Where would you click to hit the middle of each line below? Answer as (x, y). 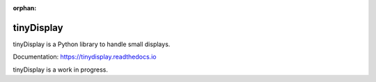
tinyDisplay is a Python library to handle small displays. (92, 44)
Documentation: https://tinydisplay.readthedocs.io (85, 57)
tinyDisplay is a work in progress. (60, 70)
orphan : (25, 8)
